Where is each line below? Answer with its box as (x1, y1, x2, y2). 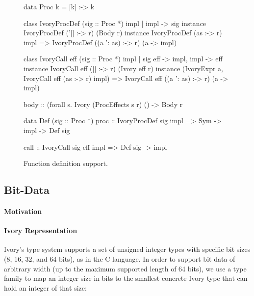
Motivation (4, 206, 42, 216)
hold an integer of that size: (4, 282, 87, 293)
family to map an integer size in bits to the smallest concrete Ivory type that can (4, 273, 248, 283)
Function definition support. (24, 158, 108, 168)
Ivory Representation (4, 225, 77, 236)
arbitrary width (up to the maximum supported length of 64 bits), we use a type (4, 263, 247, 273)
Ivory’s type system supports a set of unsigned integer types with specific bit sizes (4, 244, 251, 254)
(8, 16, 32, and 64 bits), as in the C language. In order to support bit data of (4, 254, 235, 264)
